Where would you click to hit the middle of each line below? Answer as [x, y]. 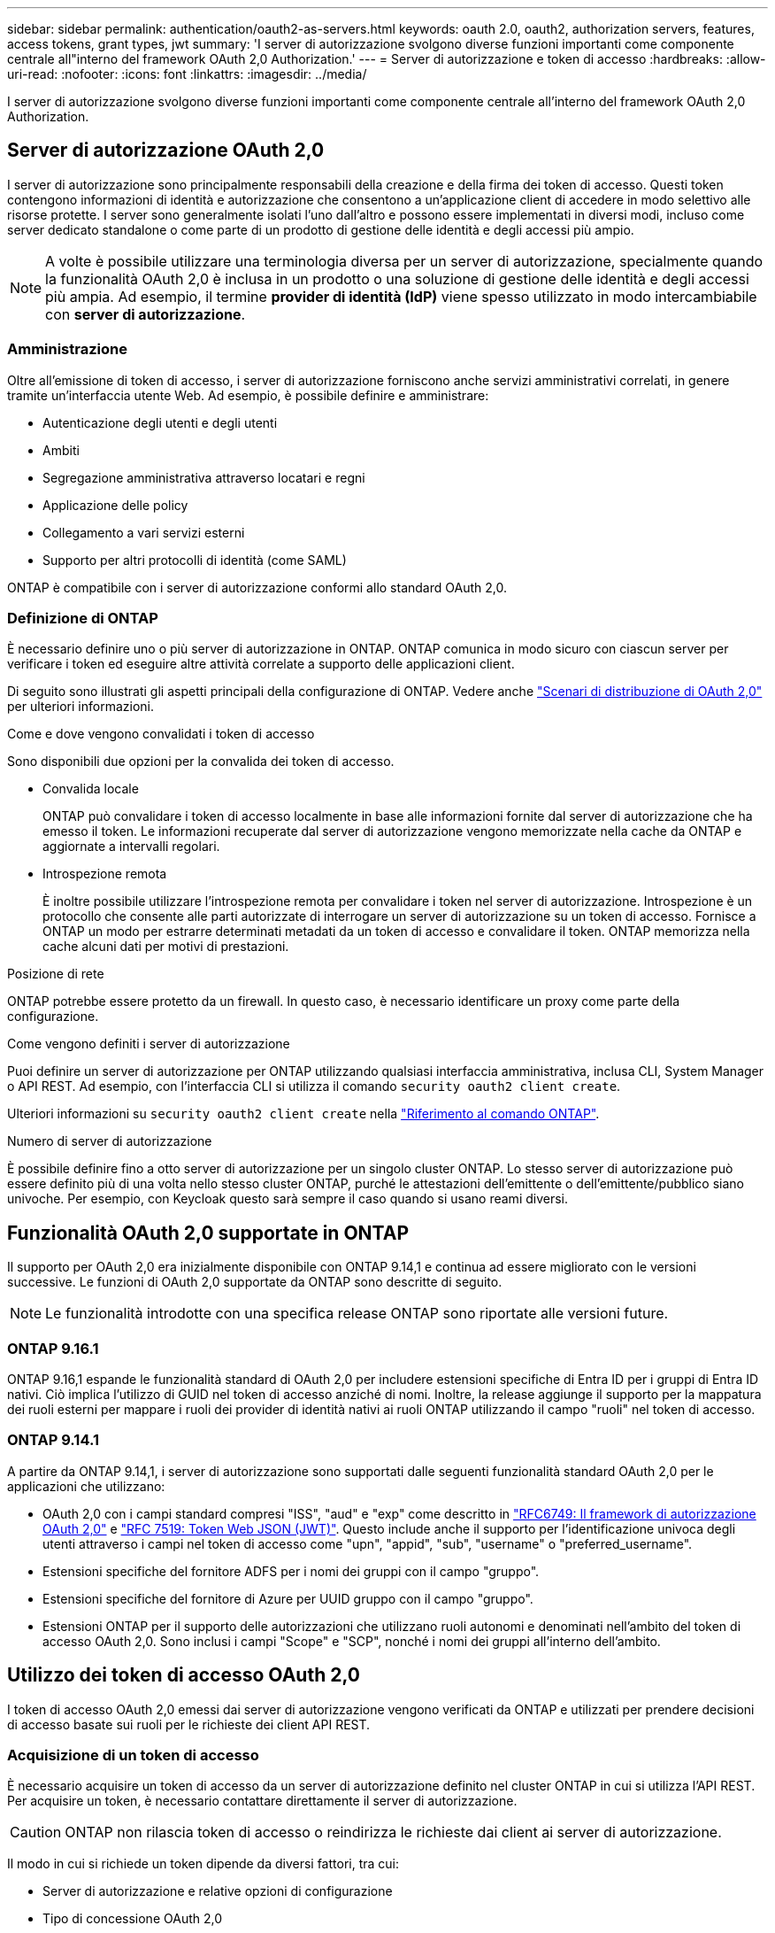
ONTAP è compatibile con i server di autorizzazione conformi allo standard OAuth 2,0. [257, 587]
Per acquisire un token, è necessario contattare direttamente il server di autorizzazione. [262, 1801]
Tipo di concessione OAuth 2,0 [132, 1919]
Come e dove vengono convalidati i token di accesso [161, 734]
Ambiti [61, 450]
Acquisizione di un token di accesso [133, 1755]
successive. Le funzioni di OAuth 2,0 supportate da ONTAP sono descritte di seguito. [255, 1282]
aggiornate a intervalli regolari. [131, 847]
